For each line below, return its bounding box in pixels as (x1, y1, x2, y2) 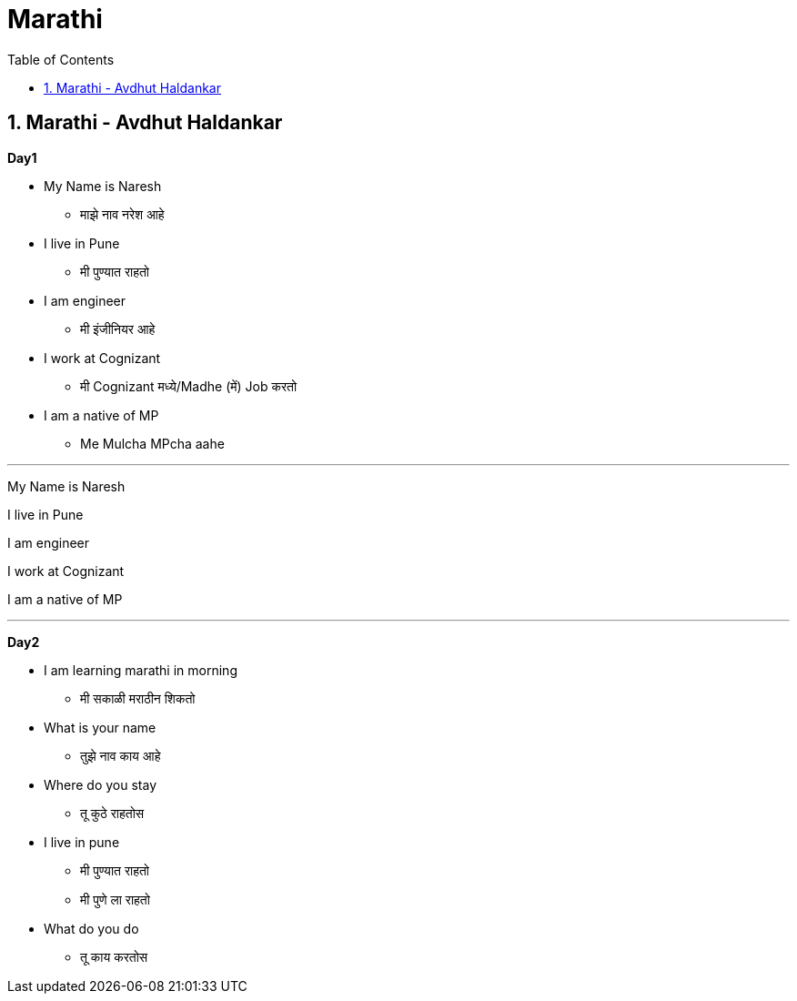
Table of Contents (7, 51, 115, 67)
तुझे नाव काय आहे (80, 747, 161, 763)
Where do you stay (44, 776, 157, 793)
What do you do (44, 920, 139, 936)
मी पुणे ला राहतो (80, 891, 150, 907)
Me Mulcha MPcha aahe (80, 435, 225, 451)
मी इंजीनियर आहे (80, 320, 156, 337)
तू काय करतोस (80, 948, 148, 965)
